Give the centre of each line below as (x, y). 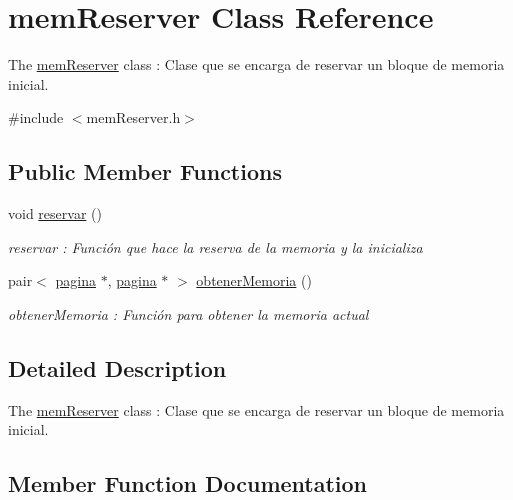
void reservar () (55, 213)
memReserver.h (133, 117)
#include (36, 117)
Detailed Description (117, 367)
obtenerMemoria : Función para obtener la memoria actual (188, 313)
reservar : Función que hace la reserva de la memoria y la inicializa (215, 246)
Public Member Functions (145, 171)
